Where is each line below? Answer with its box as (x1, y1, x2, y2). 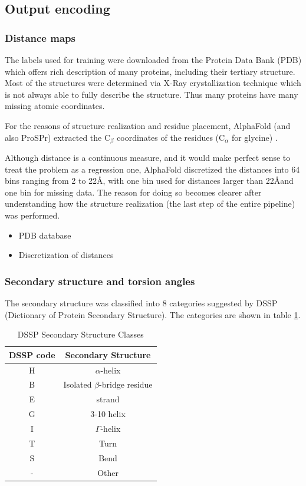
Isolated (63, 378, 92, 391)
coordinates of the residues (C (117, 131, 225, 143)
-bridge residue (99, 378, 153, 391)
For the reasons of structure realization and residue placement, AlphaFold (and (5, 119, 291, 131)
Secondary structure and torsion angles (5, 273, 195, 288)
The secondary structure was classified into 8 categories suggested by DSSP (5, 296, 278, 309)
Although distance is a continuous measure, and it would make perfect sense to (5, 151, 291, 164)
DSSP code (9, 348, 55, 361)
